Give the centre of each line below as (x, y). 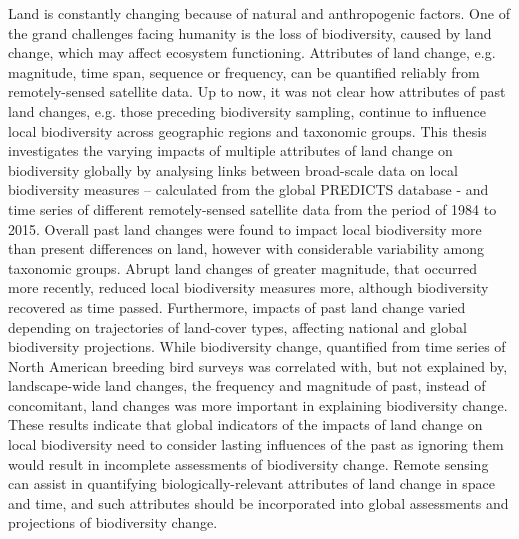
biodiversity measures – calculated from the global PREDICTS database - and (248, 189)
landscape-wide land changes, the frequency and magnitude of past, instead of (247, 385)
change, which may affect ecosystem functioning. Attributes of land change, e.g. (252, 52)
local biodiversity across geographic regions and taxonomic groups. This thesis (247, 130)
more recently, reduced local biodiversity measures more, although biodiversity (248, 287)
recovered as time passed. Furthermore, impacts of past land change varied (237, 306)
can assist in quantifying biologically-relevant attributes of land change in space (251, 483)
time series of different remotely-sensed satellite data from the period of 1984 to (252, 208)
